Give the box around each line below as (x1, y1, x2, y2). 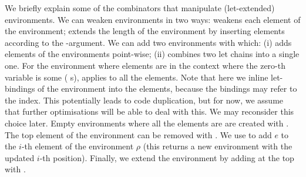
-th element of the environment (21, 140, 134, 152)
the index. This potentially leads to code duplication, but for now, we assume (5, 93, 284, 106)
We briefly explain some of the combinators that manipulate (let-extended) (5, 2, 275, 14)
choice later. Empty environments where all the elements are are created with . (5, 116, 289, 129)
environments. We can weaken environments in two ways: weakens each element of (5, 13, 301, 25)
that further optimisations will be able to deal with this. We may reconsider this (5, 105, 294, 118)
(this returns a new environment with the (143, 140, 292, 152)
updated (5, 151, 35, 163)
